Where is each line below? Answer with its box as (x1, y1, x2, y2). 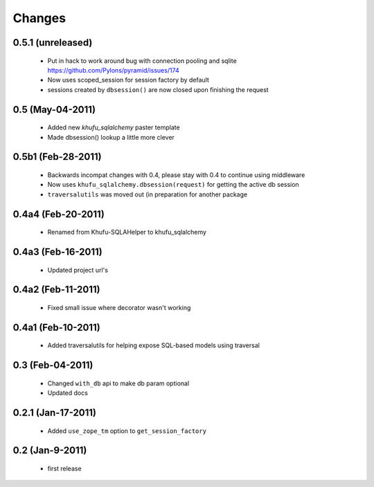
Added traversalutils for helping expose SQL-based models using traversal (47, 341, 260, 349)
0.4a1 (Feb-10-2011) (12, 322, 100, 333)
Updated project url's (47, 266, 109, 274)
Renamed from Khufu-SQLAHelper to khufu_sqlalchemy (47, 228, 207, 237)
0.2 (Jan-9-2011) (12, 445, 87, 457)
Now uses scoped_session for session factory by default (47, 76, 209, 84)
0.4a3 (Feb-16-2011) (12, 246, 103, 257)
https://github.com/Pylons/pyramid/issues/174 (47, 66, 179, 74)
